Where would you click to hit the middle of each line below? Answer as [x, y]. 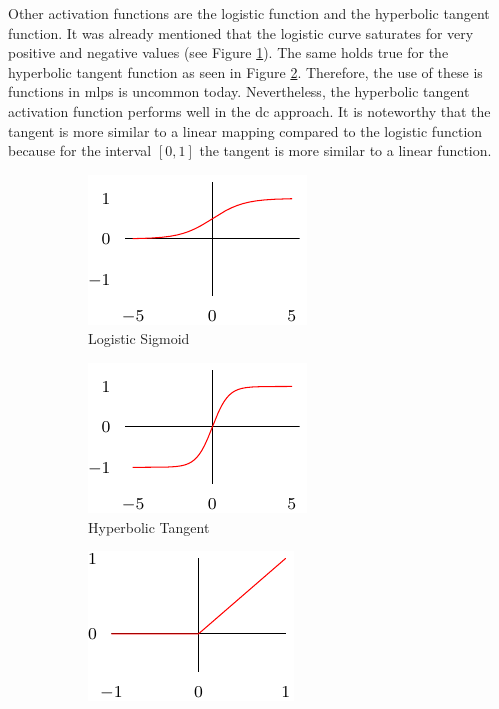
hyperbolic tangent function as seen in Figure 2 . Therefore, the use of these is [245, 71]
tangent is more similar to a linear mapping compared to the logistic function [245, 130]
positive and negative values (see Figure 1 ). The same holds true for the [228, 52]
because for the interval [80, 150]
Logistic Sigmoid [139, 338]
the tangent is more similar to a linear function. [345, 150]
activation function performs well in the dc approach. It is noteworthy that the [249, 110]
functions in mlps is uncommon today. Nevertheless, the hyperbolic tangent [239, 91]
